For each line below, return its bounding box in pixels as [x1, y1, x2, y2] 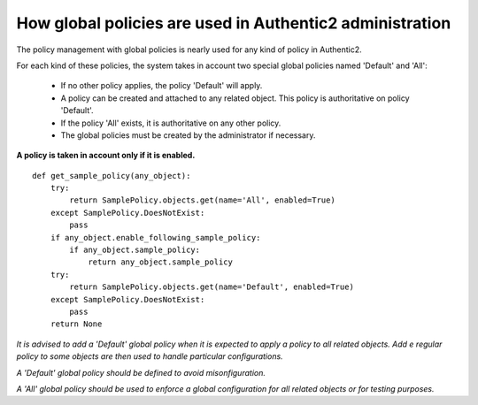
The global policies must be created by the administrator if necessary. [60, 129, 316, 141]
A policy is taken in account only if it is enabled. [16, 150, 196, 161]
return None [50, 319, 103, 329]
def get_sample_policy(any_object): [32, 171, 191, 180]
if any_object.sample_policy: [69, 245, 201, 256]
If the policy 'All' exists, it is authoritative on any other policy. [60, 118, 281, 128]
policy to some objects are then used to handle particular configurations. [16, 351, 283, 362]
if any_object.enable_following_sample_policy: [50, 233, 261, 242]
